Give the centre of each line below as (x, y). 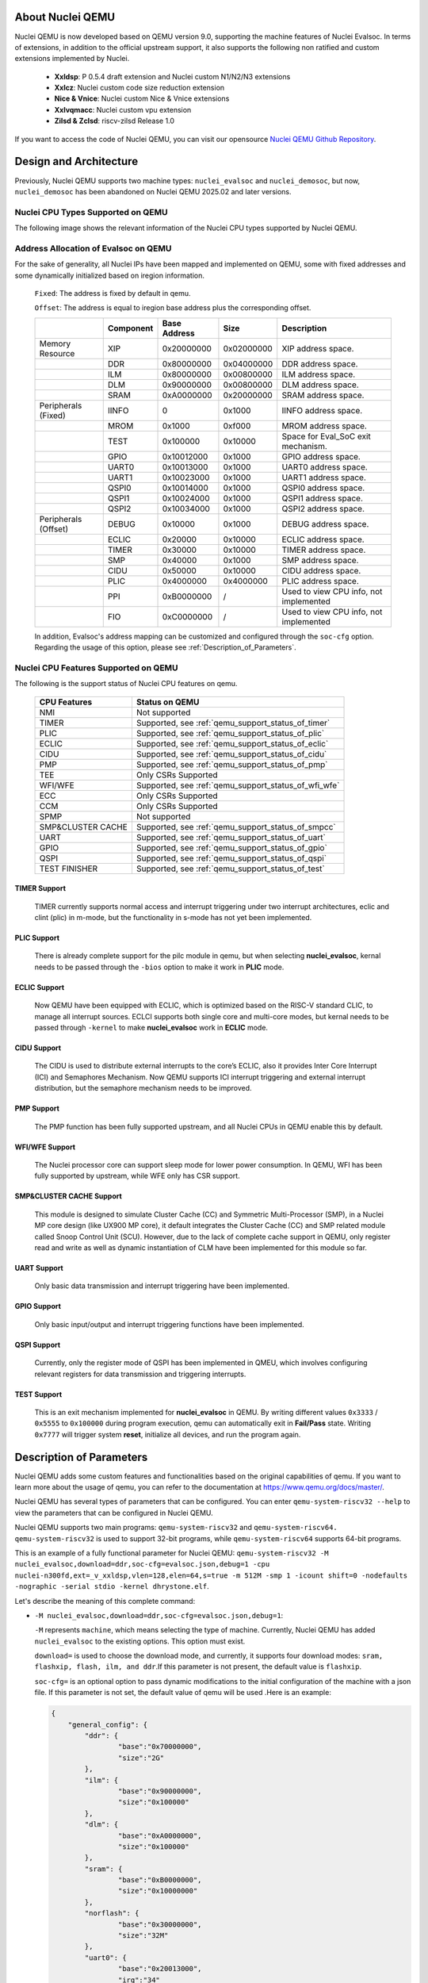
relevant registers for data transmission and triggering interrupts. (140, 1374)
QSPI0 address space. (323, 488)
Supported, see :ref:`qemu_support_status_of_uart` (231, 837)
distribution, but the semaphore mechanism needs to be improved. (143, 1088)
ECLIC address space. (323, 539)
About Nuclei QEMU (65, 17)
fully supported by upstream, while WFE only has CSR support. (138, 1176)
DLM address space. (321, 385)
